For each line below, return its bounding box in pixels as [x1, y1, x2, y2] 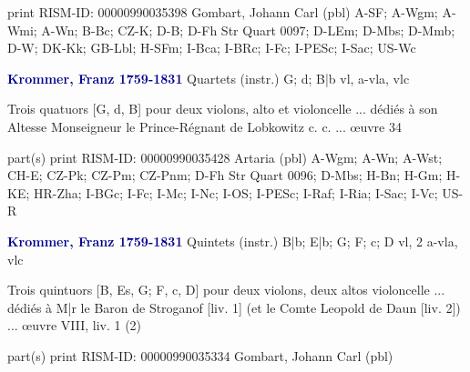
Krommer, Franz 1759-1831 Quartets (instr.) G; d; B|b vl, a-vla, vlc [7, 68, 410, 87]
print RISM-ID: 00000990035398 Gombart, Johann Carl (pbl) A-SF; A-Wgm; [7, 3, 438, 21]
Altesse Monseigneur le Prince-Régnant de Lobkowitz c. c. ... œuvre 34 [7, 116, 402, 136]
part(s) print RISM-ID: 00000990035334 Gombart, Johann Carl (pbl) [7, 346, 393, 365]
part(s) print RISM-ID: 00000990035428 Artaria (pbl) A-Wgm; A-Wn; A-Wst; [7, 147, 443, 166]
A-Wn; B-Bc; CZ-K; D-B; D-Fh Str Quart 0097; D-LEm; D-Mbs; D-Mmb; [41, 20, 455, 39]
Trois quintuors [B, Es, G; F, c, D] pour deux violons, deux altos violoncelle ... [7, 280, 445, 299]
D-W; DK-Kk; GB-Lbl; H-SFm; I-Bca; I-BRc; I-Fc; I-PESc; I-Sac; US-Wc [7, 38, 416, 57]
